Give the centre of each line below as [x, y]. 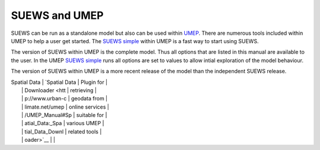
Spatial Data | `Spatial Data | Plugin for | [59, 82]
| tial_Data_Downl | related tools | [62, 131]
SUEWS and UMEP [57, 15]
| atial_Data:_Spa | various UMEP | [63, 123]
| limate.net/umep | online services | [65, 107]
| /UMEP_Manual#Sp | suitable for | [64, 115]
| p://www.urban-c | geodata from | [65, 99]
